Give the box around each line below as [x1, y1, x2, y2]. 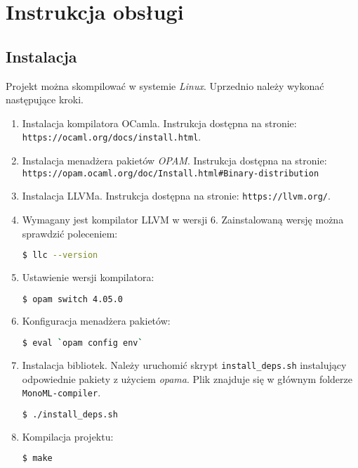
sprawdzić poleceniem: [22, 226, 118, 240]
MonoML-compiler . [22, 385, 101, 400]
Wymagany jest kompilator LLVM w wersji [22, 212, 208, 226]
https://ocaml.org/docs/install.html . [22, 129, 201, 144]
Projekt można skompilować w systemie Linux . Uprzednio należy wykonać [6, 78, 324, 93]
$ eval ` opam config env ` [22, 338, 143, 349]
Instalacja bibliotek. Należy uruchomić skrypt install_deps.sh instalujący [22, 357, 347, 372]
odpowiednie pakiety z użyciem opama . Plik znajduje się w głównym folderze [22, 371, 352, 386]
